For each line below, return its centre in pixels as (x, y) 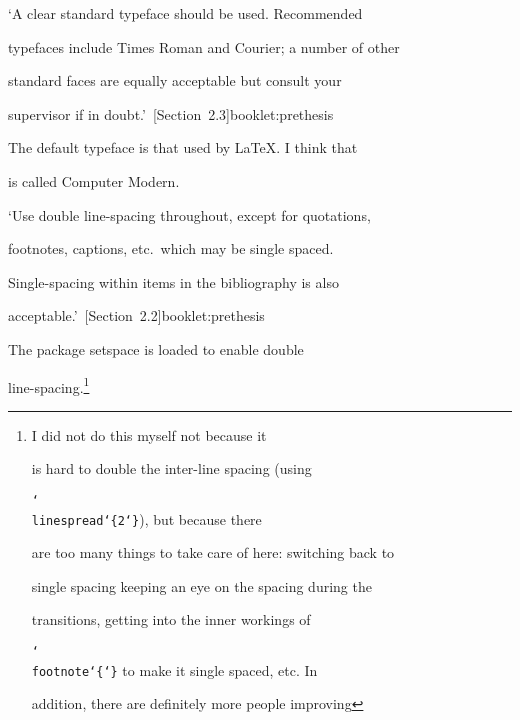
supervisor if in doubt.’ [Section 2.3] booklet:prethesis (171, 113)
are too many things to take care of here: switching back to (213, 552)
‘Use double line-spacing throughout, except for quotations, (189, 214)
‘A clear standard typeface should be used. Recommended (185, 13)
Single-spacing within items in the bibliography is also (173, 281)
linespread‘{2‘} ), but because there (146, 518)
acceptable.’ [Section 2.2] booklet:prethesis (136, 315)
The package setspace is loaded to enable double (156, 348)
